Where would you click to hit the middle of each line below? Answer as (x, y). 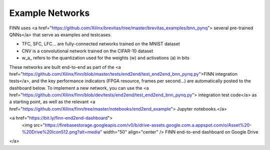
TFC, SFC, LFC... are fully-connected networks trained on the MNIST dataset (101, 44)
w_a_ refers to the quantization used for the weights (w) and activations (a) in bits (105, 58)
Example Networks (49, 13)
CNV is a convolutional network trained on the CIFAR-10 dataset (87, 51)
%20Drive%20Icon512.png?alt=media (61, 132)
